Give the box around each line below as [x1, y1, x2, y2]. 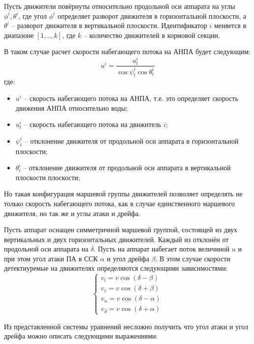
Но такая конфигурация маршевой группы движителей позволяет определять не [4, 188, 243, 199]
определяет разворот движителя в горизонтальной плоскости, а [57, 10, 246, 21]
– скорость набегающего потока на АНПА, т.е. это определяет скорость [24, 93, 238, 103]
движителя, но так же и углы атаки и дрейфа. [4, 208, 141, 218]
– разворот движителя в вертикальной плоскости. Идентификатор [11, 20, 207, 31]
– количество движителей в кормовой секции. [83, 30, 220, 40]
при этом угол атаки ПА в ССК [4, 253, 98, 263]
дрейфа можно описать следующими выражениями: [4, 331, 158, 341]
